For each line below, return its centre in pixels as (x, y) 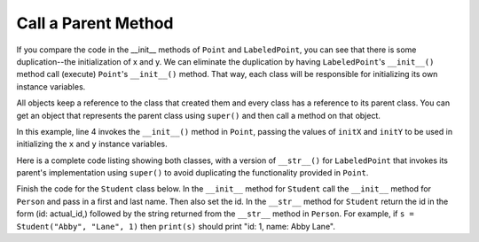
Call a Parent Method (95, 23)
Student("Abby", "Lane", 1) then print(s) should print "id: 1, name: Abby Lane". (176, 226)
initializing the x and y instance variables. (92, 144)
